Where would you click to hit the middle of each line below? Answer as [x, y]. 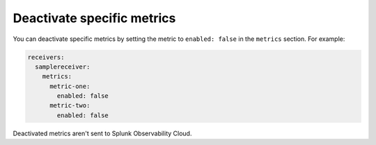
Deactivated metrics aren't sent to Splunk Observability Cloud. [102, 133]
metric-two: [70, 105]
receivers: [46, 57]
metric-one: [70, 86]
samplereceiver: [63, 67]
